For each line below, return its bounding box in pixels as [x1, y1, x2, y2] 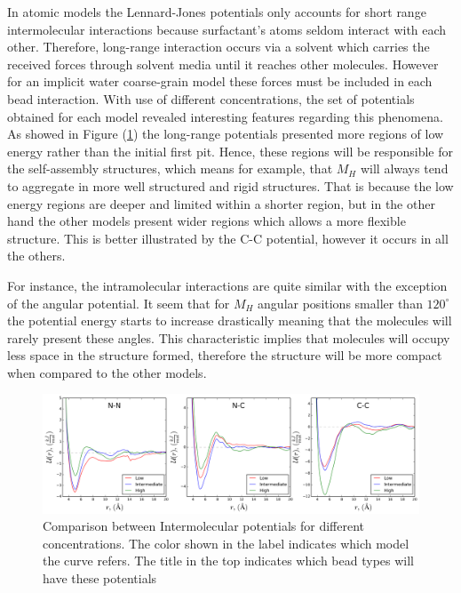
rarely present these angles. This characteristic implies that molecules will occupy [7, 328, 450, 347]
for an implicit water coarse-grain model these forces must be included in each [7, 72, 433, 91]
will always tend [360, 159, 449, 178]
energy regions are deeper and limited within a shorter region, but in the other [7, 194, 435, 212]
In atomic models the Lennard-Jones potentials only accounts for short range [7, 3, 426, 20]
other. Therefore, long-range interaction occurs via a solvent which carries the [7, 37, 430, 56]
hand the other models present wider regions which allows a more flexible [7, 212, 406, 230]
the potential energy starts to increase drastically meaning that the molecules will [7, 311, 452, 330]
